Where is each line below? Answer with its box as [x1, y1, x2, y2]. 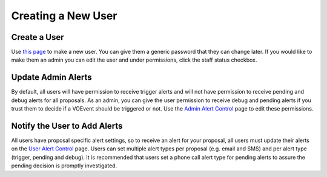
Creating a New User [11, 9, 117, 22]
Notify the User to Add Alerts [11, 121, 123, 131]
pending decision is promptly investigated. [11, 162, 117, 169]
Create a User [11, 32, 64, 42]
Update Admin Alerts [11, 72, 92, 83]
